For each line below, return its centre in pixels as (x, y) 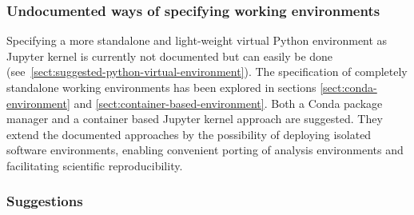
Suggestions (45, 201)
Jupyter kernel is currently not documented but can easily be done (170, 56)
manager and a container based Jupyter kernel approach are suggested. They (195, 119)
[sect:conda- (348, 87)
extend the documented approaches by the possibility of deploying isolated (189, 134)
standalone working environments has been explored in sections (161, 87)
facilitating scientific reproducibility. (95, 165)
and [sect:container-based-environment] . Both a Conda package (228, 103)
